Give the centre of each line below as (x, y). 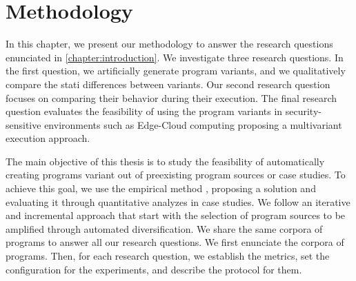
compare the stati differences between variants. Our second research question (168, 84)
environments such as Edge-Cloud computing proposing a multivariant (193, 124)
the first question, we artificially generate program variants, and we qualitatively (176, 71)
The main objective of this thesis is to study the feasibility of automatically (165, 161)
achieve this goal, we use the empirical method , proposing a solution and (161, 188)
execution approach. (48, 138)
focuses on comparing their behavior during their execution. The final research (171, 97)
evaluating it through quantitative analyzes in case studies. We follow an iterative (178, 201)
